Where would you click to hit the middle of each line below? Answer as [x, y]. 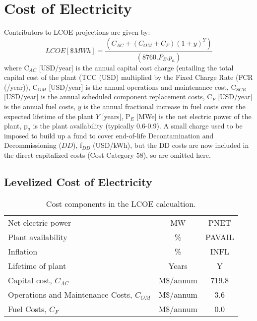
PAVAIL [220, 237]
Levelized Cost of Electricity [78, 181]
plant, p [16, 126]
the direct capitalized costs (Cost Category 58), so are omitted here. [107, 155]
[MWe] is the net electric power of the [194, 116]
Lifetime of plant [37, 265]
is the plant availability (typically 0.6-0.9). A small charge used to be [138, 126]
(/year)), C [21, 87]
